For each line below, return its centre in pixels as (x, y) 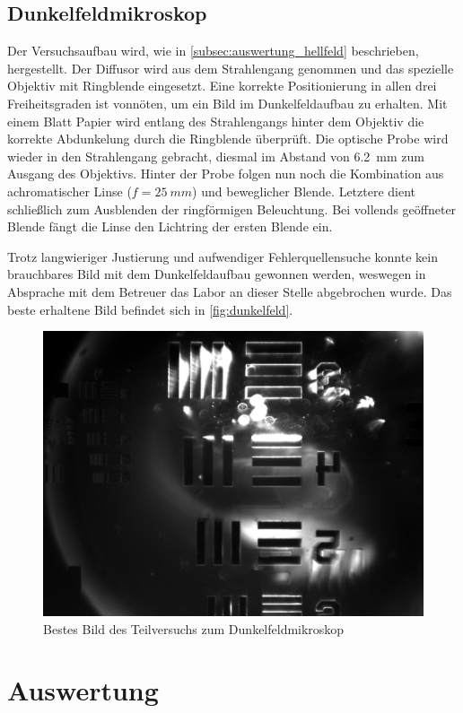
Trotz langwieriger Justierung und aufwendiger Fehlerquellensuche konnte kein (223, 256)
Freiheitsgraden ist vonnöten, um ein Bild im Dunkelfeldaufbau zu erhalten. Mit (227, 103)
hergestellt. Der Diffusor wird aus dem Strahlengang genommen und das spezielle (231, 68)
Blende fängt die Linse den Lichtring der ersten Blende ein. (170, 226)
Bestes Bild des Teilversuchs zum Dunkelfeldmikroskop (194, 628)
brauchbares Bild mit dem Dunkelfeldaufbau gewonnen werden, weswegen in (217, 274)
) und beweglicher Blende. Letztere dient (304, 191)
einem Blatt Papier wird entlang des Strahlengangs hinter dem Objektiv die (216, 121)
